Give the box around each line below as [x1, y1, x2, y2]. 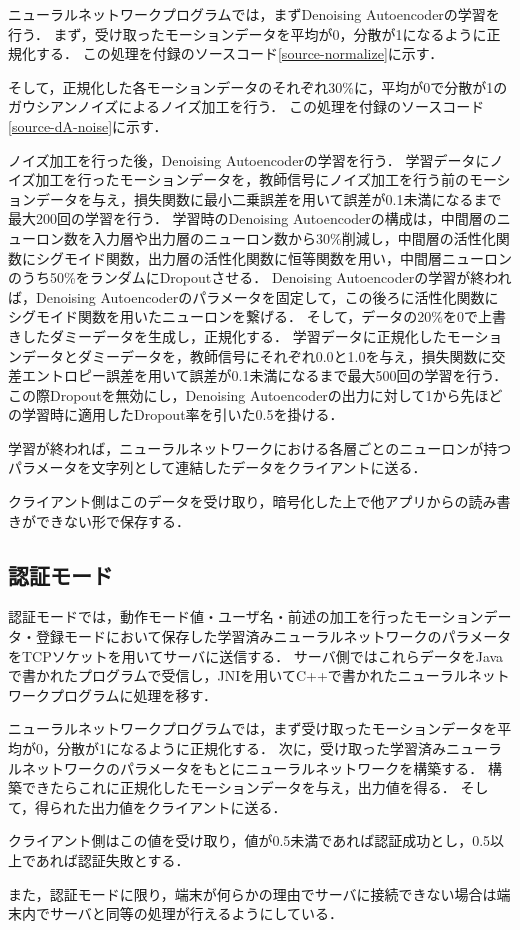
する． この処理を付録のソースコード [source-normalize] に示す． [35, 43, 444, 64]
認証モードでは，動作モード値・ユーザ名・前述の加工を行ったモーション [8, 606, 484, 627]
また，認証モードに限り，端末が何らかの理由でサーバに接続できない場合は [8, 883, 497, 904]
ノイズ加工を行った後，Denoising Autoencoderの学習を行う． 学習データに [8, 149, 490, 170]
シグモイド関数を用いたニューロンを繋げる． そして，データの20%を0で [8, 306, 478, 327]
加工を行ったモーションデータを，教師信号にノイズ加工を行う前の [35, 169, 469, 190]
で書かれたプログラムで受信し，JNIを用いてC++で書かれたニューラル [8, 665, 468, 686]
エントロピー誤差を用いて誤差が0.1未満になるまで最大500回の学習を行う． [21, 365, 508, 386]
